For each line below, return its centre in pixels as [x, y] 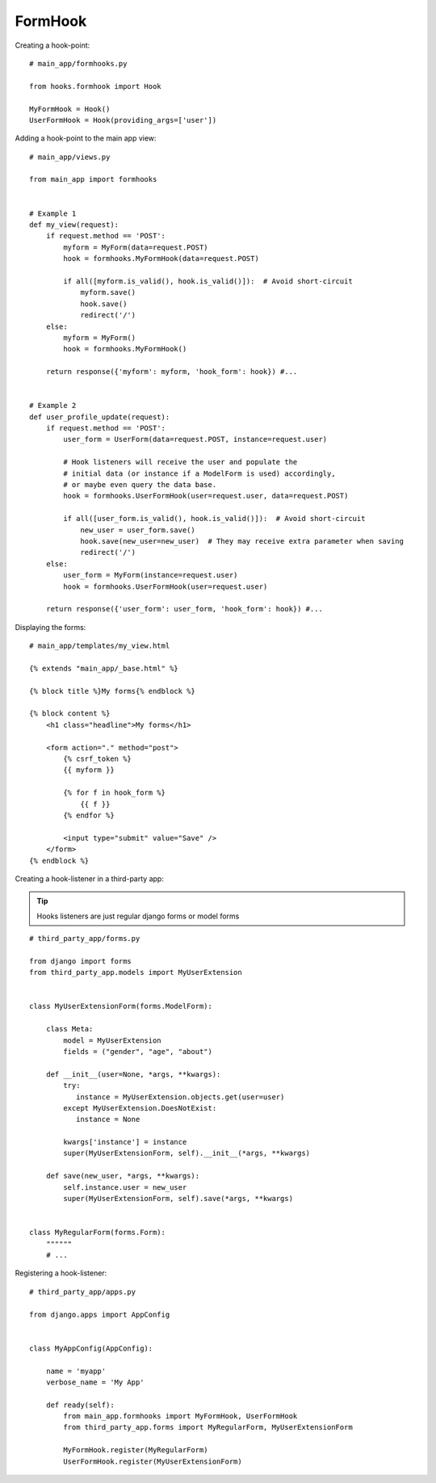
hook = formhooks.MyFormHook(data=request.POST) [161, 259]
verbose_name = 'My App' [95, 1382]
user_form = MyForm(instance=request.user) [151, 575]
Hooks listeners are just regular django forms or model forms [138, 916]
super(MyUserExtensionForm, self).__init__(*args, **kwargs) [187, 1153]
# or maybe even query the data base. [140, 485]
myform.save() [108, 292]
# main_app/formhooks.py [78, 63]
